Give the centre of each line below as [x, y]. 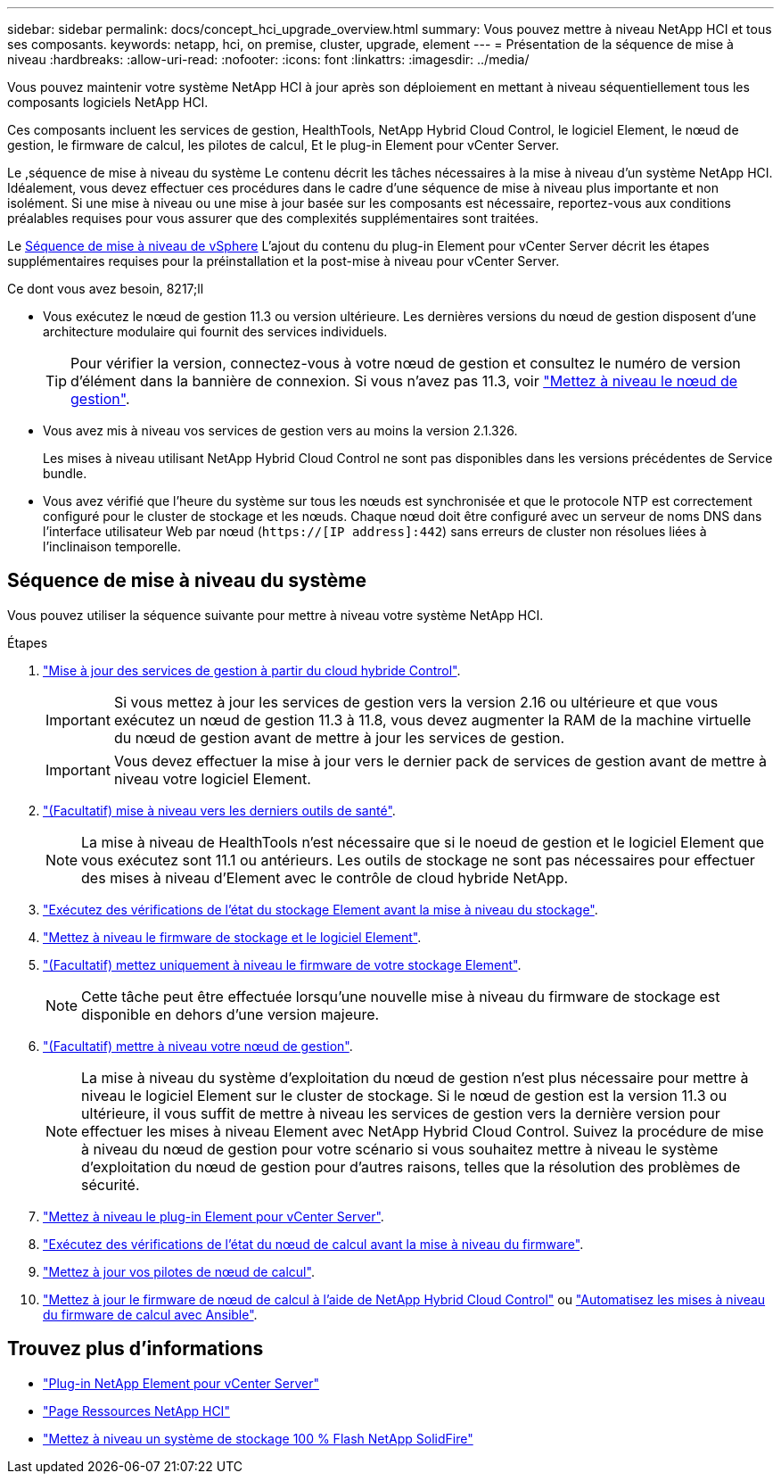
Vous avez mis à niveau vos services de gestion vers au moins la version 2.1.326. [280, 430]
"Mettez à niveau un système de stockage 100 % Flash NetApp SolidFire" [258, 1438]
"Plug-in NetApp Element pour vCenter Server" [181, 1383]
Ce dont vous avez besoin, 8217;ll [106, 289]
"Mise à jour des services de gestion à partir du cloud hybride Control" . [252, 670]
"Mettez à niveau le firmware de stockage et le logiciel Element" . [232, 937]
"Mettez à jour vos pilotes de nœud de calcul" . [179, 1271]
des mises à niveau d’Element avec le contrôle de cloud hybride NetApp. [325, 877]
